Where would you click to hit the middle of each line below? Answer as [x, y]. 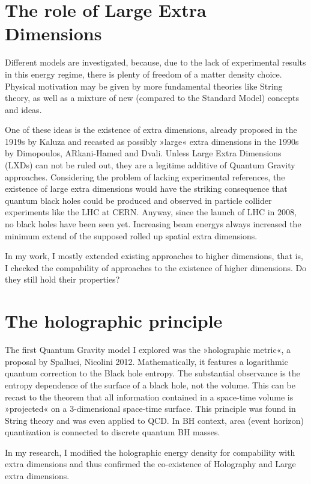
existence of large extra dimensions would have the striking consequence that [146, 188]
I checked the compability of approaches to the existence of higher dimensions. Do [156, 267]
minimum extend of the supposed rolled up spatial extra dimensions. [131, 235]
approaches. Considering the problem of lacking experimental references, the [145, 176]
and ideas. [23, 109]
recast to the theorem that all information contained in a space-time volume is [149, 397]
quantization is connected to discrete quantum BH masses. [113, 432]
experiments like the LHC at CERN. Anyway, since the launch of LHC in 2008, [151, 212]
